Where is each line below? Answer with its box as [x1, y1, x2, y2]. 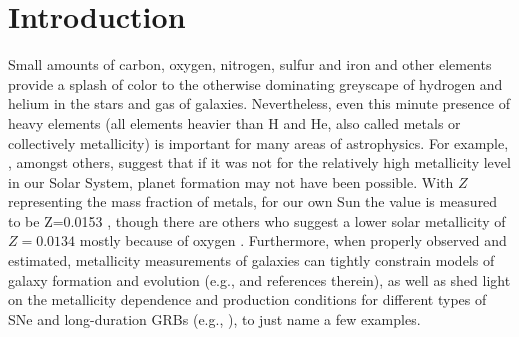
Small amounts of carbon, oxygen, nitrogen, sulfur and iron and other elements [8, 54, 492, 75]
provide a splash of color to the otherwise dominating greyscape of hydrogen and [8, 73, 503, 94]
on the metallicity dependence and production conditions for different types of [8, 289, 487, 310]
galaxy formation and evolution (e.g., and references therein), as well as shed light [8, 269, 511, 290]
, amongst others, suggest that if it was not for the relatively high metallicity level [8, 152, 511, 173]
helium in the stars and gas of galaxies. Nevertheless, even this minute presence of [8, 93, 510, 114]
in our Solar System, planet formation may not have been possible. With [8, 171, 454, 192]
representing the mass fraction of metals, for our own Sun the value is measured [8, 191, 498, 212]
